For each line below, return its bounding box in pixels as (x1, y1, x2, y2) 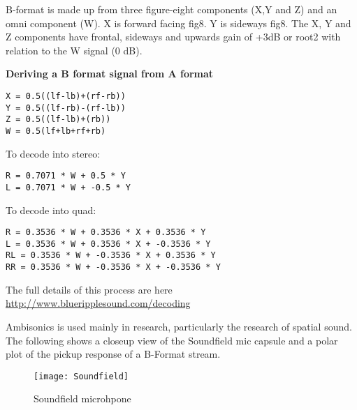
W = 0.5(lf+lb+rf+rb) (6, 126, 106, 136)
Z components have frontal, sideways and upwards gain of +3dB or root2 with (6, 29, 341, 44)
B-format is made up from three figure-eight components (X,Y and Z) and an (6, 2, 337, 16)
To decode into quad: (6, 202, 96, 217)
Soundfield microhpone (34, 391, 131, 406)
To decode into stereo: (6, 146, 101, 160)
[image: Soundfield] (34, 371, 129, 381)
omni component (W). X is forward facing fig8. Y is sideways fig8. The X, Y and (6, 15, 351, 30)
